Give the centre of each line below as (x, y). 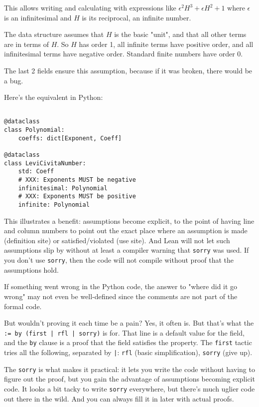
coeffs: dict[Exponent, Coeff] (70, 138)
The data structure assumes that (54, 34)
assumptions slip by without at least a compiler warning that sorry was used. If (127, 250)
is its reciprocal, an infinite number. (136, 17)
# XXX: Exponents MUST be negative (77, 180)
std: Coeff (36, 172)
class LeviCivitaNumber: (45, 163)
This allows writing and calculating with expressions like (90, 7)
